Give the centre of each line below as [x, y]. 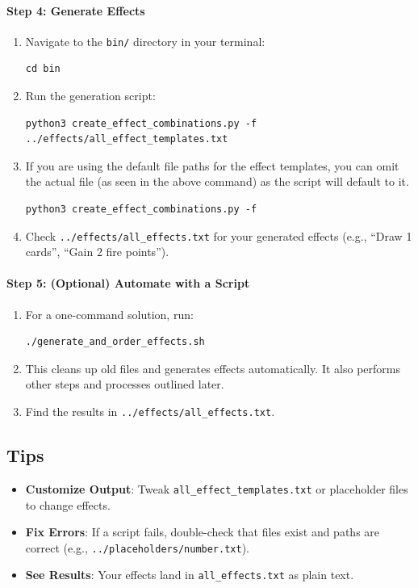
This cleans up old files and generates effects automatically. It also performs [213, 368]
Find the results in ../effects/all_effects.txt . [150, 412]
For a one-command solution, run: [109, 314]
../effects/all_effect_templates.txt [127, 139]
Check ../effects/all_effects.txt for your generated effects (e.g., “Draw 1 [219, 235]
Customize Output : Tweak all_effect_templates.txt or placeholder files [217, 488]
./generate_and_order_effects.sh [115, 342]
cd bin [43, 69]
